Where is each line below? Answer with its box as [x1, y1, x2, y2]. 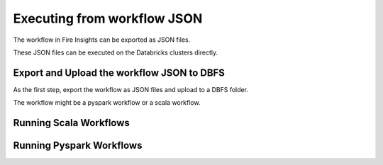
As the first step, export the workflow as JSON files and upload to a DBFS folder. [13, 85, 248, 93]
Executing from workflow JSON [13, 11, 203, 26]
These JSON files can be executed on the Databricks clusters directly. [13, 48, 218, 57]
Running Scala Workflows [13, 117, 131, 129]
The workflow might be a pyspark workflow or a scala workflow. [13, 98, 201, 107]
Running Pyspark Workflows [13, 140, 143, 152]
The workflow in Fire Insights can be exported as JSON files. [13, 35, 191, 44]
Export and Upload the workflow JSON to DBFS [13, 67, 225, 79]
